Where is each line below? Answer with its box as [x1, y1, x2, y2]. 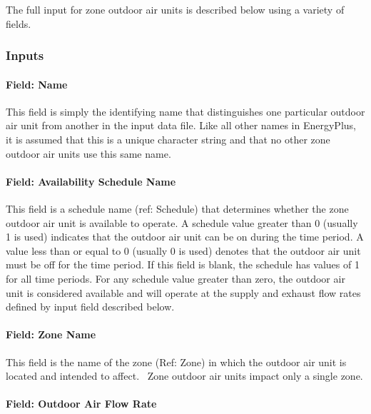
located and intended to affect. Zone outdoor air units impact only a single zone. [6, 368, 363, 383]
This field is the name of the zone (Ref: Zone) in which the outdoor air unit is [6, 354, 347, 369]
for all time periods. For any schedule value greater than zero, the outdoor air [6, 271, 345, 286]
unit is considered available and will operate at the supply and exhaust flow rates [6, 285, 361, 300]
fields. [6, 16, 31, 31]
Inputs [6, 46, 44, 64]
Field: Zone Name [6, 327, 96, 342]
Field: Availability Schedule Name [6, 173, 176, 188]
